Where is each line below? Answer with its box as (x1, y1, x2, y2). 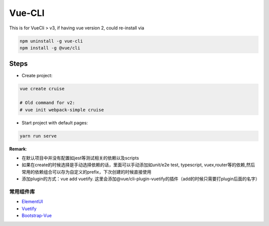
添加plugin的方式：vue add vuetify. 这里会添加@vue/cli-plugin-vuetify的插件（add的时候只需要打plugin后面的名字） (21, 176, 260, 182)
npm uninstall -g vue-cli (19, 38, 83, 44)
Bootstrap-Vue (21, 213, 52, 219)
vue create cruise (19, 86, 65, 92)
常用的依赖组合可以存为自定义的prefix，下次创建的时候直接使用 (21, 169, 151, 175)
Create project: (21, 73, 53, 79)
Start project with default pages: (21, 119, 88, 125)
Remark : (9, 146, 27, 152)
